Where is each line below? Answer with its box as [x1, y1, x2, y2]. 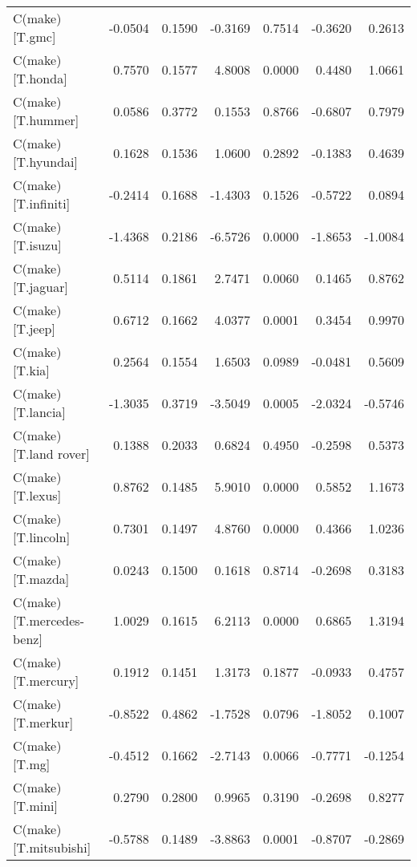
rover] [58, 444, 90, 463]
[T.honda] [13, 69, 67, 87]
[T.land [13, 444, 54, 463]
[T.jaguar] [13, 278, 68, 296]
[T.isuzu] [13, 236, 62, 254]
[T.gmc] [13, 27, 56, 46]
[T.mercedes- [13, 611, 84, 630]
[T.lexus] [13, 486, 62, 504]
